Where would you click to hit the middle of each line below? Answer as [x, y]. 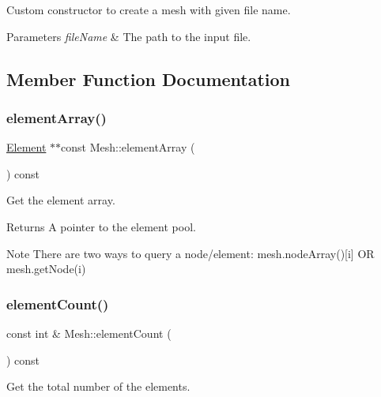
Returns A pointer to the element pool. [101, 226]
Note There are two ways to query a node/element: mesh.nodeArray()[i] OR [190, 253]
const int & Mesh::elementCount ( [89, 333]
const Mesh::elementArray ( [128, 147]
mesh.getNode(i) [46, 269]
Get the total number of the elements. [98, 386]
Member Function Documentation [149, 79]
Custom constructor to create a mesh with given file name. [149, 9]
